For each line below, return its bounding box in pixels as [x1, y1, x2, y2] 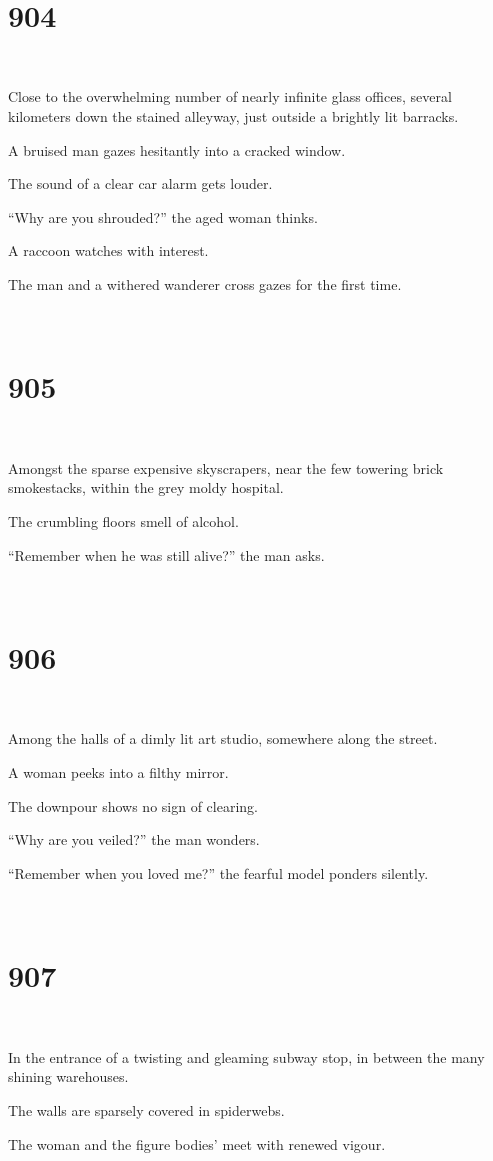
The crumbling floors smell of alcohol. [8, 510, 239, 531]
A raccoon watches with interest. [8, 240, 209, 261]
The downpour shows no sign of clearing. [8, 795, 258, 816]
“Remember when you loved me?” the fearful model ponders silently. [8, 862, 429, 883]
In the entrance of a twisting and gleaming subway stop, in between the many [8, 1046, 485, 1067]
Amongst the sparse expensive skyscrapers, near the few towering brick [8, 457, 444, 478]
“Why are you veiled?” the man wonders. [8, 829, 260, 850]
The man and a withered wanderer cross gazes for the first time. [8, 273, 402, 294]
